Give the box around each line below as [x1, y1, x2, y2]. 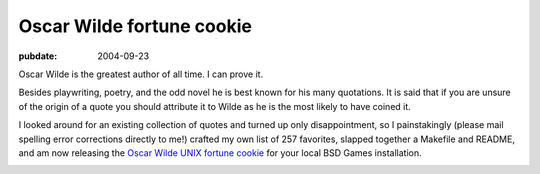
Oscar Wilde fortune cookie [18, 15, 252, 37]
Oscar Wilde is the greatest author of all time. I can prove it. [18, 68, 264, 80]
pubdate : [18, 50, 58, 62]
